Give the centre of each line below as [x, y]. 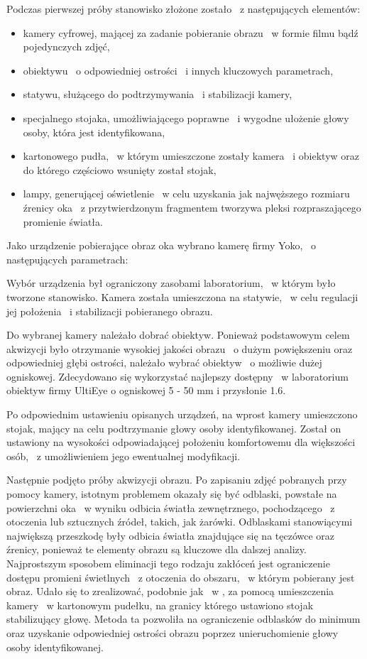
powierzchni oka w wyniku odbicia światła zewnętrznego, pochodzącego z [171, 507]
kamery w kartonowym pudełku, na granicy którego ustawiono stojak [160, 605]
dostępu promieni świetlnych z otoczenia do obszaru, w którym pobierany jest [181, 577]
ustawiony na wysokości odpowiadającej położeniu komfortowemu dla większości [181, 442]
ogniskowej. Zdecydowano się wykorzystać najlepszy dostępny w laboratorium [177, 376]
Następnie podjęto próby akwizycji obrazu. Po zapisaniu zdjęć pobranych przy [177, 480]
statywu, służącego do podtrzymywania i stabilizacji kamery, [158, 94]
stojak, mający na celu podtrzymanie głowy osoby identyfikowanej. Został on [174, 428]
